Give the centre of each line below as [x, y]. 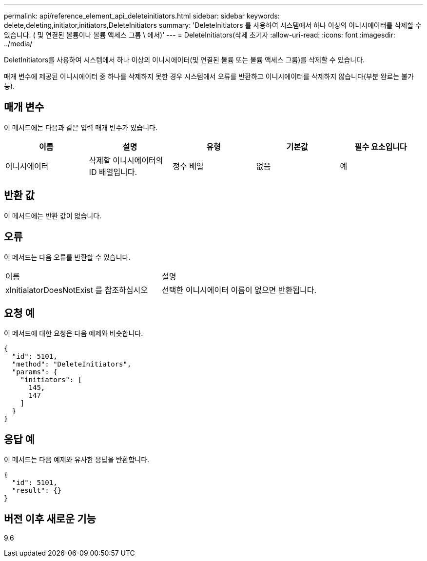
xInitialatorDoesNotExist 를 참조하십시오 [77, 290]
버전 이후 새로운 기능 [50, 519]
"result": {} [37, 491]
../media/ [18, 44]
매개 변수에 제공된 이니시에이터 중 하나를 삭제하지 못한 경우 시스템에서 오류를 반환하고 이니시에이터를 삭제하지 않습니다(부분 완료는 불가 [209, 76]
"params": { [35, 372]
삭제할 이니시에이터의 [126, 160]
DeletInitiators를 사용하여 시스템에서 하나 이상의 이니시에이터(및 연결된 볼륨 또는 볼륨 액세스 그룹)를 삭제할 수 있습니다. [184, 60]
